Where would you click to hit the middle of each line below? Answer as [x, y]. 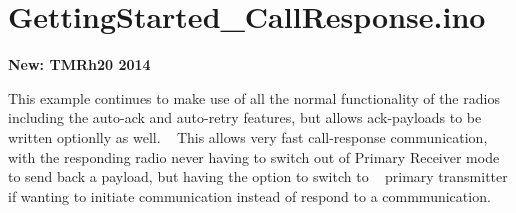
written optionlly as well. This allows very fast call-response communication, [248, 136]
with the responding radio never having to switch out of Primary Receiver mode [254, 156]
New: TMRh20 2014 [79, 64]
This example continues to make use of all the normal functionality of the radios [254, 97]
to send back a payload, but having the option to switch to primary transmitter [258, 176]
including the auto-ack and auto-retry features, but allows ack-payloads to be [245, 117]
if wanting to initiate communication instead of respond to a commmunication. [249, 195]
